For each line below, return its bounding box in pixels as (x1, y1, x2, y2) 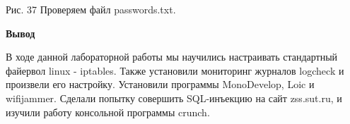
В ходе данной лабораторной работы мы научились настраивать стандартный (6, 49, 338, 64)
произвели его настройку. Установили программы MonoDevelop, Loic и (6, 77, 315, 92)
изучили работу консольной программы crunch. (6, 104, 210, 119)
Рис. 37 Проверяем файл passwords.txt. (6, 2, 176, 16)
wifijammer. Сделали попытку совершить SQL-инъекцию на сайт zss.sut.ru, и (6, 90, 342, 105)
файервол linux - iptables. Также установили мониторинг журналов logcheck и (6, 63, 344, 77)
